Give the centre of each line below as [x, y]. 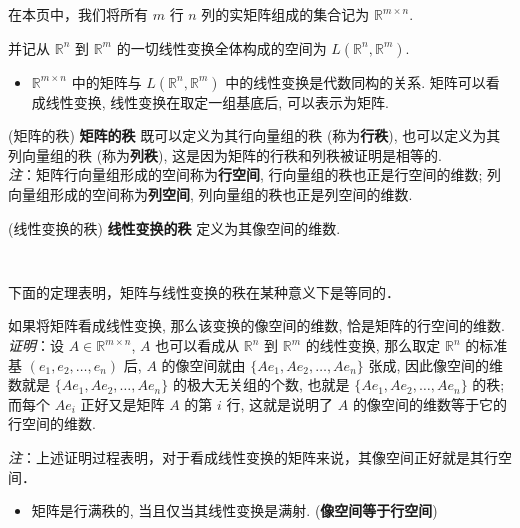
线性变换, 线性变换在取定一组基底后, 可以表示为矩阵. [217, 101]
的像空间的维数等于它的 [429, 403]
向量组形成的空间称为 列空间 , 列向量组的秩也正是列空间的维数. [210, 193]
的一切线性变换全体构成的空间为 [221, 47]
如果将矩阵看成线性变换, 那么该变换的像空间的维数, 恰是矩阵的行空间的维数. [256, 325]
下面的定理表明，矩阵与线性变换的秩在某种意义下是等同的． [204, 291]
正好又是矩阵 [122, 403]
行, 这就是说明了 [280, 403]
